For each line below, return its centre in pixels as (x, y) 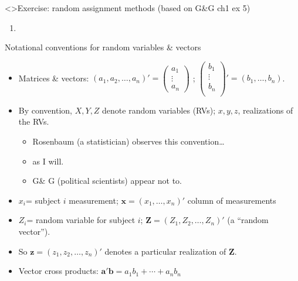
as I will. (48, 161)
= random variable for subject (81, 220)
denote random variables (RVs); (159, 110)
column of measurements (232, 200)
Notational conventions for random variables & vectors (103, 47)
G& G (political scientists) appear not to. (107, 181)
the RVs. (34, 121)
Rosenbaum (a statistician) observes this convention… (128, 141)
